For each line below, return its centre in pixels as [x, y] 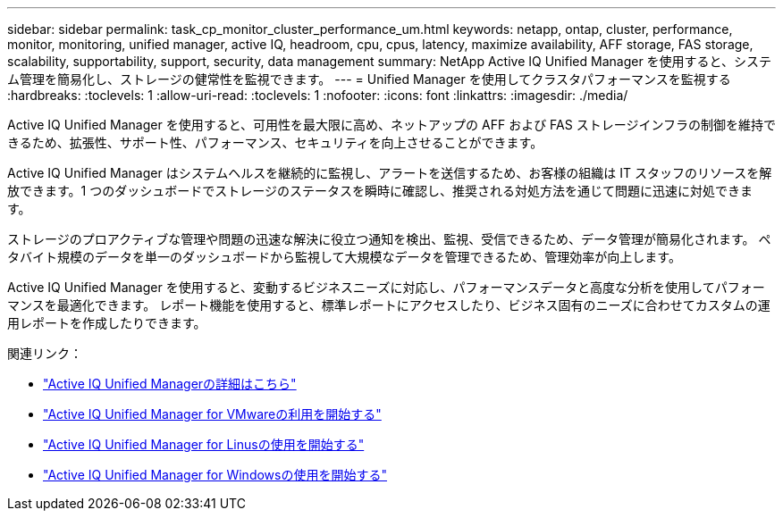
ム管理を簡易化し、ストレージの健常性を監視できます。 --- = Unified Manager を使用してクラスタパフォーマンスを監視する [369, 79]
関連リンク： [45, 353]
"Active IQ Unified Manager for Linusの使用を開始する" [204, 444]
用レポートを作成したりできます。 [107, 323]
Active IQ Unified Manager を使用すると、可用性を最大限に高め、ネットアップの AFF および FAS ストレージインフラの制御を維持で [391, 125]
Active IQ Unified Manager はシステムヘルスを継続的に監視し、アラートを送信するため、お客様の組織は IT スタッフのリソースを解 [390, 173]
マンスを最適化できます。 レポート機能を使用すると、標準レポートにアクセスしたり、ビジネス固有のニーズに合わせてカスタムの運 [389, 305]
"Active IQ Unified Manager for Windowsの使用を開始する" [215, 475]
